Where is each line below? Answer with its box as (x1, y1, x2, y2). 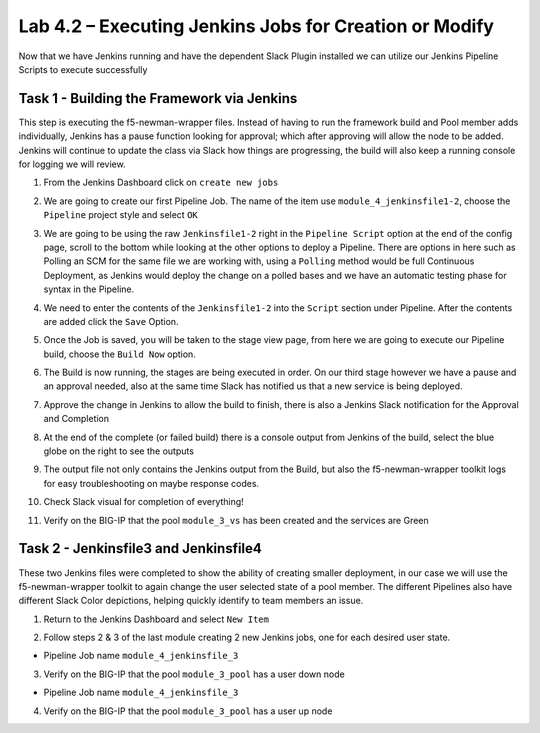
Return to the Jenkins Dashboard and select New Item (43, 613, 270, 625)
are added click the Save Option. (43, 315, 179, 327)
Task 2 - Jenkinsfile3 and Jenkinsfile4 (18, 540, 262, 557)
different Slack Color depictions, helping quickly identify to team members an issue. (18, 595, 364, 607)
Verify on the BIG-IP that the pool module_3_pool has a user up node (43, 705, 333, 717)
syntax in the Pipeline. (43, 283, 135, 295)
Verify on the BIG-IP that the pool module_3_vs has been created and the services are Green (43, 514, 429, 526)
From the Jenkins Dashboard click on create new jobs (43, 176, 279, 189)
